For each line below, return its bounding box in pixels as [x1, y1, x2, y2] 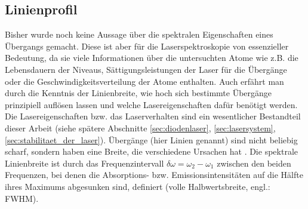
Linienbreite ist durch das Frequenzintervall [5, 156, 164, 169]
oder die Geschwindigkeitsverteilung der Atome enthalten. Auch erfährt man [5, 75, 284, 87]
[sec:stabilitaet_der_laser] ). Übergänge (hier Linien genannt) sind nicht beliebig [5, 133, 298, 146]
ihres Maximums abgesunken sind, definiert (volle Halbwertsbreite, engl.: [5, 180, 270, 192]
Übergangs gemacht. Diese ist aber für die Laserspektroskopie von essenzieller [5, 39, 289, 52]
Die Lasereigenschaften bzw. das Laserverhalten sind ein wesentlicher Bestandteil [5, 110, 301, 122]
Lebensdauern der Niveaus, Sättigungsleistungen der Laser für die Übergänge [5, 63, 287, 75]
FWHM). [5, 192, 39, 204]
